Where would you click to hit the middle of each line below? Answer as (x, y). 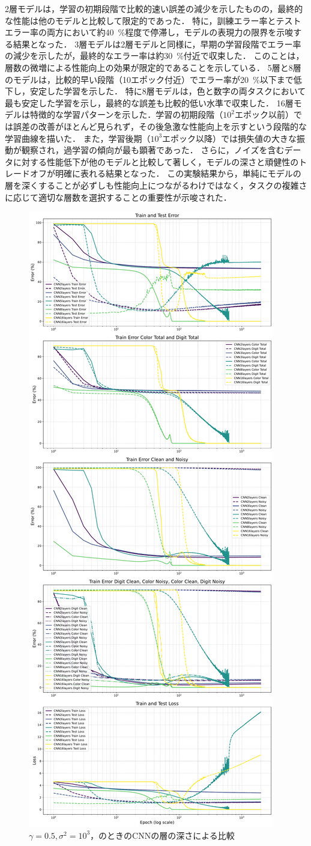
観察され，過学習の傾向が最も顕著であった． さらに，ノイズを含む (153, 150)
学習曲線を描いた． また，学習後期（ (78, 138)
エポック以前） (264, 114)
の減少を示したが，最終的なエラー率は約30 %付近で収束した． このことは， (155, 56)
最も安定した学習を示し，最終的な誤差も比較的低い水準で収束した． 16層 (149, 102)
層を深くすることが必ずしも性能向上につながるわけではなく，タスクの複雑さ (156, 185)
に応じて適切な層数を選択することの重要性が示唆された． (118, 197)
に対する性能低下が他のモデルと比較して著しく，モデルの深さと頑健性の (156, 161)
